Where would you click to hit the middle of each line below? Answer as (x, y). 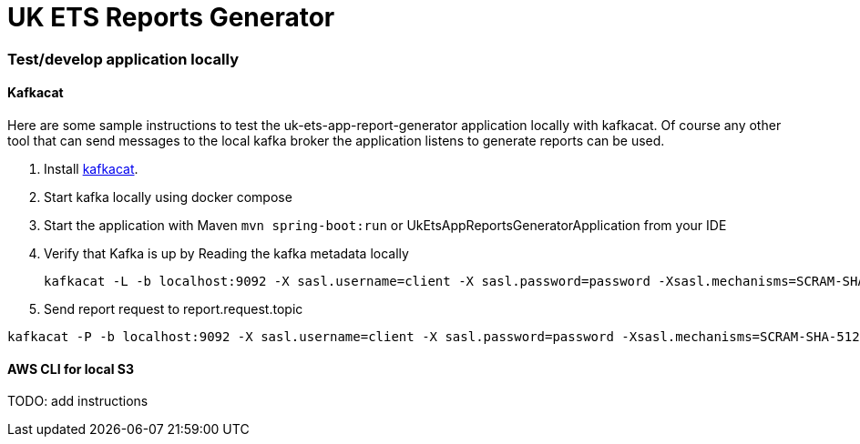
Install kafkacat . (91, 168)
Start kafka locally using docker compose (168, 197)
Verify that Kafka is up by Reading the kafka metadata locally (226, 253)
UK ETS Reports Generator (171, 17)
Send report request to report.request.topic (174, 308)
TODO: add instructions (78, 401)
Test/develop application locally (123, 59)
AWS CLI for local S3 (71, 368)
